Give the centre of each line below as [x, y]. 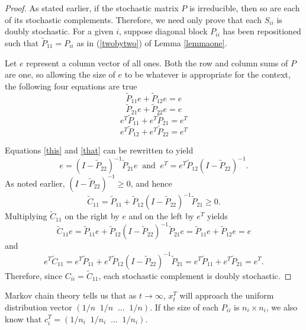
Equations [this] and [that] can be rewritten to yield [99, 150]
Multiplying [26, 216]
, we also [282, 307]
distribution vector [38, 307]
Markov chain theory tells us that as [71, 295]
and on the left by [161, 216]
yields [218, 216]
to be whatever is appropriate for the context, [207, 74]
